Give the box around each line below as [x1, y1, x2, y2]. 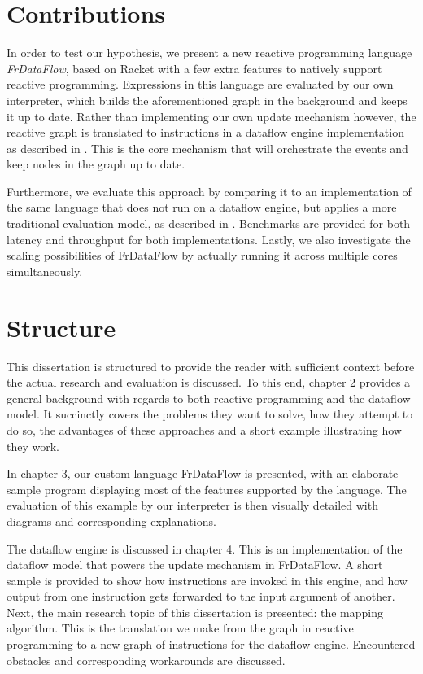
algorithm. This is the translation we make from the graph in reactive [7, 619, 354, 637]
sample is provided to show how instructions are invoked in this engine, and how [7, 571, 408, 589]
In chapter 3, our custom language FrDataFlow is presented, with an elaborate [7, 465, 399, 482]
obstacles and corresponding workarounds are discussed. [7, 651, 286, 668]
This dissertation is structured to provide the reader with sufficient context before [7, 357, 415, 374]
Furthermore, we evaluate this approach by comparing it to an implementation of [7, 182, 412, 199]
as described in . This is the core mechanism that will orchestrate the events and [7, 139, 408, 156]
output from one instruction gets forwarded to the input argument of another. [7, 588, 395, 605]
